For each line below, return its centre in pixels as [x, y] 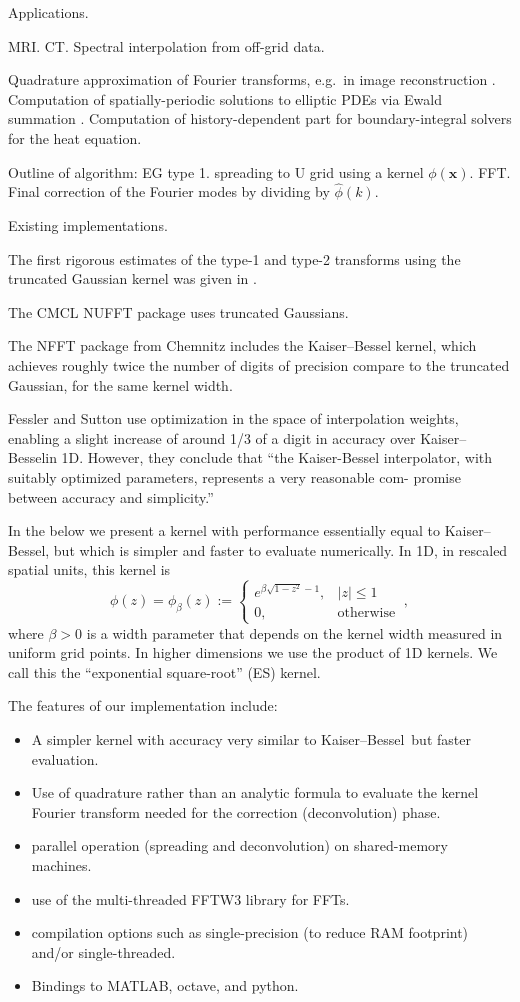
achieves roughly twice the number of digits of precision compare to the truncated [259, 364]
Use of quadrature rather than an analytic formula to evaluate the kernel [255, 792]
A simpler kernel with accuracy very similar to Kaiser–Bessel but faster [251, 739]
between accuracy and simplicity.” [111, 496]
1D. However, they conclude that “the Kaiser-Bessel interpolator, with [277, 457]
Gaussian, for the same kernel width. [120, 384]
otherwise [366, 613]
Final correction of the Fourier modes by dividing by [169, 191]
